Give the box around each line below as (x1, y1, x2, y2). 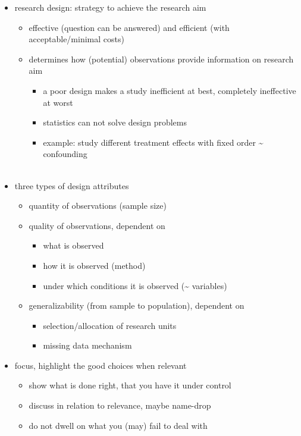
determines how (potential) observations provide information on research (29, 52, 294, 65)
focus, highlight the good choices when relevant (14, 359, 187, 371)
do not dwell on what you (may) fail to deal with (29, 419, 208, 431)
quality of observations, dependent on (29, 219, 165, 231)
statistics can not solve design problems (43, 116, 187, 128)
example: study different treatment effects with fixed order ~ (43, 136, 264, 148)
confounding (43, 148, 87, 160)
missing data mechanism (43, 339, 132, 352)
